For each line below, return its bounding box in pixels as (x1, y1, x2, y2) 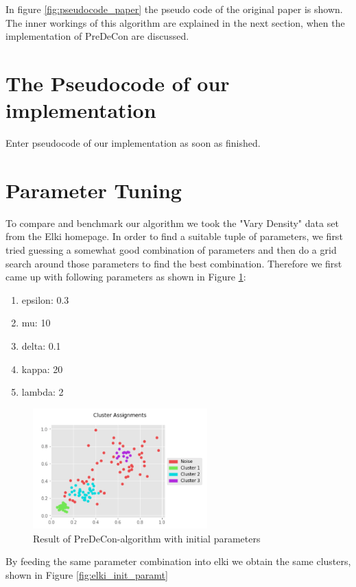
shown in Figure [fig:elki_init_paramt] (5, 567, 168, 582)
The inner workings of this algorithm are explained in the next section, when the (5, 15, 345, 29)
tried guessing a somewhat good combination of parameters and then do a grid (5, 243, 337, 256)
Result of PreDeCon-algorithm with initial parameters (33, 531, 261, 545)
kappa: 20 (21, 361, 63, 376)
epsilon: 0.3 (21, 292, 69, 307)
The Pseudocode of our (5, 69, 230, 97)
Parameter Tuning (5, 176, 182, 204)
